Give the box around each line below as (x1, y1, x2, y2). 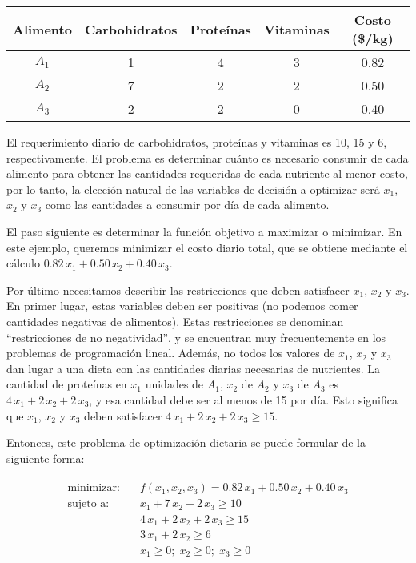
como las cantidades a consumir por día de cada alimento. (45, 196, 330, 213)
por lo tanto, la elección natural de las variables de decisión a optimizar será (6, 180, 380, 197)
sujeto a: (67, 498, 110, 510)
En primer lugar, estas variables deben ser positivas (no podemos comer (6, 297, 358, 314)
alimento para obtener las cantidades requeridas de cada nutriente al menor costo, (6, 165, 408, 182)
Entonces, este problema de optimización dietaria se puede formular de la (6, 434, 366, 451)
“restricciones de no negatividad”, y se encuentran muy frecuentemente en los (6, 328, 386, 345)
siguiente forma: (6, 449, 85, 466)
